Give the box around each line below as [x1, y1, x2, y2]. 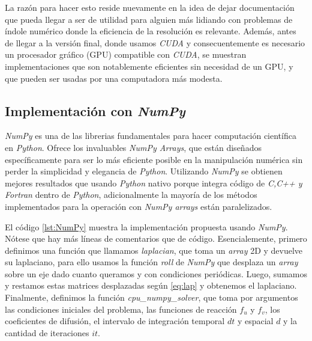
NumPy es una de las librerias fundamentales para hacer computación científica [5, 129, 296, 142]
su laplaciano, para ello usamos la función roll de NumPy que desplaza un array [5, 256, 298, 268]
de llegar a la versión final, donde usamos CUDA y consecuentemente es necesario [5, 36, 305, 49]
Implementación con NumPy [5, 101, 185, 120]
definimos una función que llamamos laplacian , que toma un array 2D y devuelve [5, 244, 303, 256]
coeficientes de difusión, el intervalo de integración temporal [5, 315, 225, 327]
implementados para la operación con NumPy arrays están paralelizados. [5, 200, 272, 212]
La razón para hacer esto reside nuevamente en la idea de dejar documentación [5, 1, 295, 13]
